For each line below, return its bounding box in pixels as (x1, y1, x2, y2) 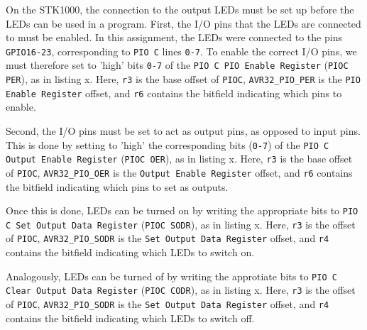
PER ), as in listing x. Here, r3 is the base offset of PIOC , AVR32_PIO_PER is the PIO (6, 72, 361, 87)
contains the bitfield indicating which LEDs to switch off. (6, 310, 255, 325)
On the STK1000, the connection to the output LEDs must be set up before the (6, 2, 354, 16)
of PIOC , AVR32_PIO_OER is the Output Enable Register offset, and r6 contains (6, 165, 353, 180)
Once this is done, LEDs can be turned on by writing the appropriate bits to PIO (6, 203, 358, 218)
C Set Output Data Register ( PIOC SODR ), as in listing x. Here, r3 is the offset (6, 216, 356, 231)
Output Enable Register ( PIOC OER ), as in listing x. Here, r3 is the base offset (6, 151, 353, 166)
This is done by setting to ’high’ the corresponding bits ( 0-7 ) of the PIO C (6, 137, 329, 152)
